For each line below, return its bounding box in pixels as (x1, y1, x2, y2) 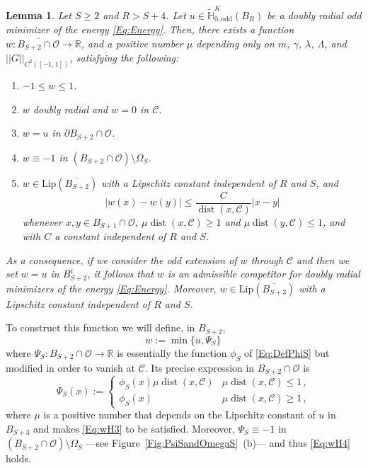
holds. (6, 451, 31, 466)
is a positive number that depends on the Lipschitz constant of (43, 407, 316, 422)
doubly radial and (33, 101, 108, 116)
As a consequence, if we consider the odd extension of (6, 252, 237, 267)
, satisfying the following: (69, 50, 179, 65)
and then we (297, 252, 350, 267)
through (251, 252, 283, 267)
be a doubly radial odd (267, 7, 362, 22)
